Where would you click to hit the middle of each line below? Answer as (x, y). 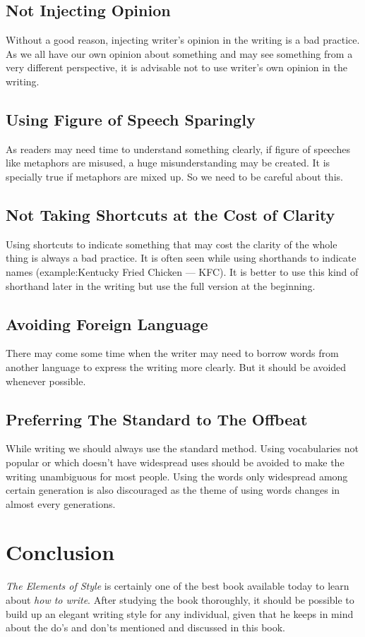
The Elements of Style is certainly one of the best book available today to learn (178, 586)
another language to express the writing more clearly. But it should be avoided (176, 366)
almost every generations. (61, 503)
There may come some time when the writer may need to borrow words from (172, 353)
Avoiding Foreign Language (107, 323)
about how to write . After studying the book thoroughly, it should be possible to (180, 600)
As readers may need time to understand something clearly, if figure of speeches (178, 148)
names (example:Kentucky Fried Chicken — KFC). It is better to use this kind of (182, 271)
